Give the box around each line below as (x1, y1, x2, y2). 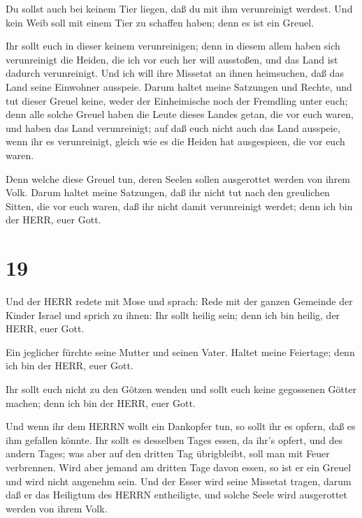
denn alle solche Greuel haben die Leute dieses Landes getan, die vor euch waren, (6, 107, 354, 121)
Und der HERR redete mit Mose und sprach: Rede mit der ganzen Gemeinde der (6, 294, 353, 309)
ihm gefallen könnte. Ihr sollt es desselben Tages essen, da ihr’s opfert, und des (6, 432, 343, 447)
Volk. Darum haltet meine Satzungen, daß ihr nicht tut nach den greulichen (6, 185, 330, 200)
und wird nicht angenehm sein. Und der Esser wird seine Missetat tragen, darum (6, 473, 352, 488)
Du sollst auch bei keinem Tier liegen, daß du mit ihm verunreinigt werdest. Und (6, 1, 353, 15)
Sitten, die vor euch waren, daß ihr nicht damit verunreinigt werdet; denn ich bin (6, 198, 353, 213)
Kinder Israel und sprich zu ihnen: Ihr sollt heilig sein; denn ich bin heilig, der (6, 307, 340, 322)
